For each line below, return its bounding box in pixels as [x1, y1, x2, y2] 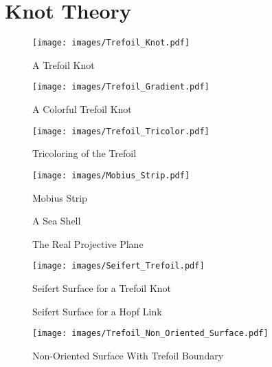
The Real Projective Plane [32, 236, 144, 251]
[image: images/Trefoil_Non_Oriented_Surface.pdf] [32, 328, 269, 339]
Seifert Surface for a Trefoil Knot [32, 280, 172, 295]
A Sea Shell [32, 213, 81, 228]
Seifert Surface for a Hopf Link [32, 304, 162, 318]
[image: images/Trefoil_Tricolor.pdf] [32, 126, 209, 136]
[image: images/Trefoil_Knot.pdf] [32, 38, 190, 48]
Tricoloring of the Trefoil [32, 146, 137, 160]
